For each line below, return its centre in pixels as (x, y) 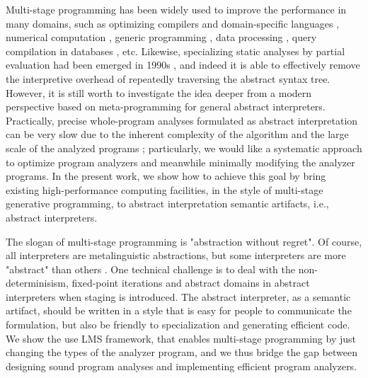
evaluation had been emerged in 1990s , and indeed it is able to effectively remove (183, 65)
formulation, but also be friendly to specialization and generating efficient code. (178, 325)
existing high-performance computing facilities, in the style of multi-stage (165, 189)
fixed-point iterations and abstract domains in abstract (191, 283)
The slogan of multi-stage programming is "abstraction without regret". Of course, (184, 241)
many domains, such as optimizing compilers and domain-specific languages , (173, 23)
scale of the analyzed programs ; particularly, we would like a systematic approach (184, 148)
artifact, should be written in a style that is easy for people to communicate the (179, 310)
